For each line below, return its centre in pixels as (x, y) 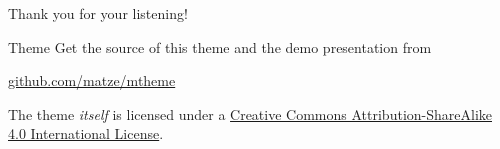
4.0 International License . (86, 133)
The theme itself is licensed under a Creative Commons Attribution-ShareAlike (250, 113)
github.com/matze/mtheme (92, 80)
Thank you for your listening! (98, 13)
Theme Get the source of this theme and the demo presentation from (220, 46)
